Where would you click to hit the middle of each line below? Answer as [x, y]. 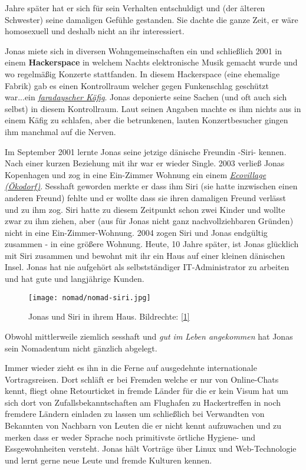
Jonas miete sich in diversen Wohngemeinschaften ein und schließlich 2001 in [143, 50]
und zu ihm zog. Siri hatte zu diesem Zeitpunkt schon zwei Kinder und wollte [145, 209]
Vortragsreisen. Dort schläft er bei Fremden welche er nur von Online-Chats [142, 379]
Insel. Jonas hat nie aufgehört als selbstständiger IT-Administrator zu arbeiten [147, 267]
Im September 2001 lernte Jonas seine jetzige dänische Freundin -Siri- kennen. [146, 151]
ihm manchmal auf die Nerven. [60, 131]
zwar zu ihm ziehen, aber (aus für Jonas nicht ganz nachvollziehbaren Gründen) [149, 221]
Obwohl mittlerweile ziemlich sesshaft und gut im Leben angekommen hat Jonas [149, 336]
